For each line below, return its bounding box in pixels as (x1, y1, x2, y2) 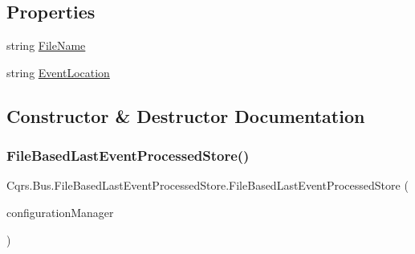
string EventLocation (6, 63, 110, 80)
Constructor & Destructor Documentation (6, 103, 365, 128)
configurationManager (6, 203, 114, 220)
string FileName (6, 37, 86, 54)
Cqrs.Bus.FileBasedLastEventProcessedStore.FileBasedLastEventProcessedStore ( (6, 177, 409, 194)
